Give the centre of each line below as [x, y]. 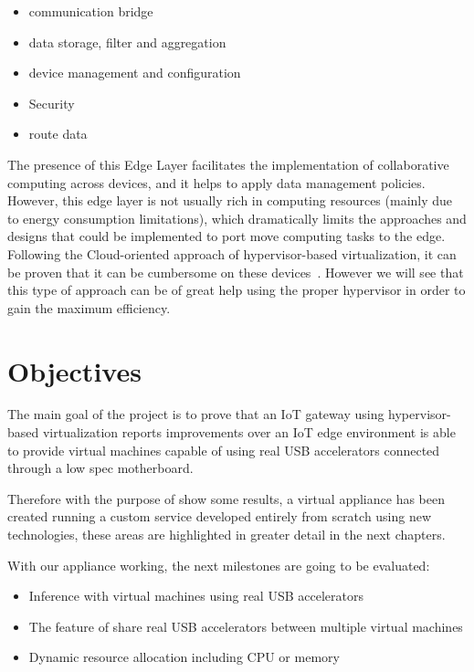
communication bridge [91, 11]
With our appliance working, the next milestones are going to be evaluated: [219, 565]
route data [58, 134]
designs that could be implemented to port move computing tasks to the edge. [226, 236]
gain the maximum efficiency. [89, 307]
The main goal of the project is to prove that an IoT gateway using [196, 414]
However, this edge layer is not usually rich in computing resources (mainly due [230, 200]
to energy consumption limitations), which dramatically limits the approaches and [237, 218]
